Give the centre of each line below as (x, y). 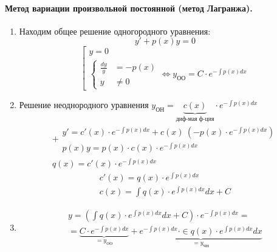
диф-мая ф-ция (195, 119)
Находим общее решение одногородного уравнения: (115, 31)
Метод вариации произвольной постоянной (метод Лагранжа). (129, 8)
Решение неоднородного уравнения (84, 105)
